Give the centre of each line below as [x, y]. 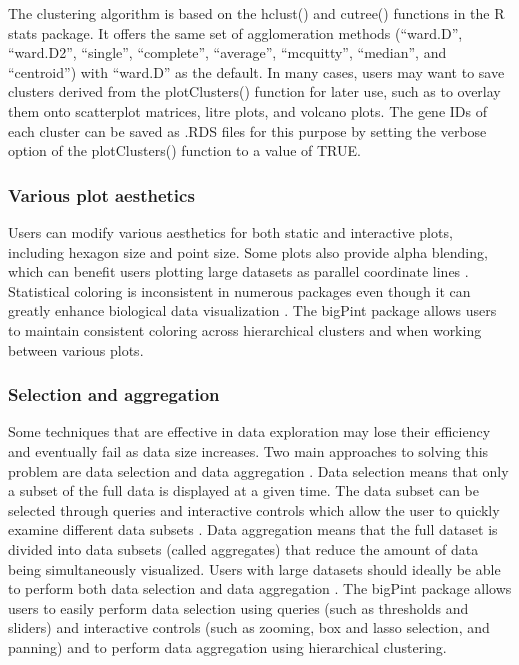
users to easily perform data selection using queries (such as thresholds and [238, 607]
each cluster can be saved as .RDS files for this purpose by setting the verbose [247, 130]
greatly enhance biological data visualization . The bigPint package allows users [252, 310]
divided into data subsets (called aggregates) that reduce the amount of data [243, 548]
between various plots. [76, 349]
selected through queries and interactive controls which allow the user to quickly [254, 509]
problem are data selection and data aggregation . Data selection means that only [258, 470]
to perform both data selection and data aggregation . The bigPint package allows [260, 588]
